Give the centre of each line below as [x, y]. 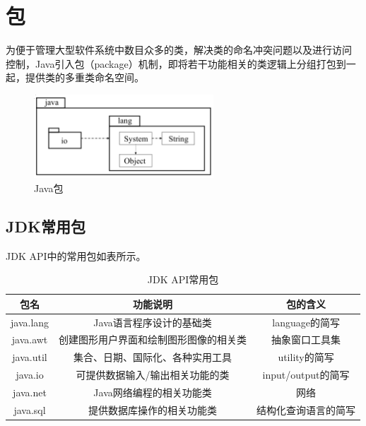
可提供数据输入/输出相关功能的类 [153, 375]
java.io [30, 375]
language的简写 [306, 322]
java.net [30, 392]
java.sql [30, 409]
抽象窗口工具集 [306, 339]
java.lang [30, 322]
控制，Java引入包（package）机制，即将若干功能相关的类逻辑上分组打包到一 [181, 63]
